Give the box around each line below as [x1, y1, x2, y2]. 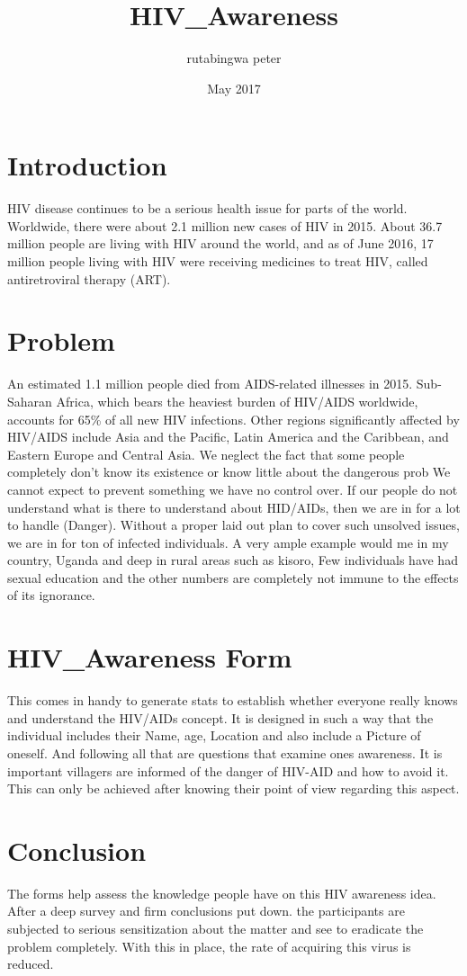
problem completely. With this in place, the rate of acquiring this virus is [7, 936, 411, 955]
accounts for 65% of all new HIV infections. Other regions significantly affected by [7, 409, 460, 428]
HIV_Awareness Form [7, 639, 292, 676]
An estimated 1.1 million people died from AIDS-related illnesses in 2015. [7, 374, 413, 393]
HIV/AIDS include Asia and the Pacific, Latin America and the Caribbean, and [7, 427, 449, 446]
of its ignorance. [7, 586, 95, 604]
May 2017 [207, 78, 261, 97]
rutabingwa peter [186, 49, 282, 67]
